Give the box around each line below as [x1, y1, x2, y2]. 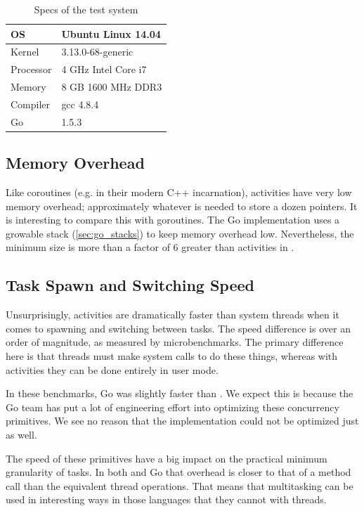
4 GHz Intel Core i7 [61, 62, 147, 77]
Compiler [11, 96, 51, 111]
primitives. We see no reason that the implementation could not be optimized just [6, 413, 359, 428]
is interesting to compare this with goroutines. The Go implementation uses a [6, 212, 340, 227]
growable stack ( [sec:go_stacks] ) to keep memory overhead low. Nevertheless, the [6, 226, 354, 240]
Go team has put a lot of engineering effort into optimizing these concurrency [6, 399, 339, 414]
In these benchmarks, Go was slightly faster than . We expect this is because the [6, 386, 353, 401]
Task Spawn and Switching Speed [6, 274, 255, 296]
